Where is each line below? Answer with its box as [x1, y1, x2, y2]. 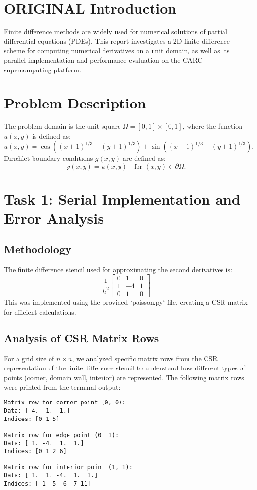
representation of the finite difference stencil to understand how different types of [4, 363, 245, 373]
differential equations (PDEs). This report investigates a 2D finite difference [4, 35, 230, 46]
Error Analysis [4, 208, 104, 228]
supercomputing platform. [4, 64, 81, 74]
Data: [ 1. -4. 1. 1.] [4, 439, 84, 447]
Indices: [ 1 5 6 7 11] [4, 480, 91, 487]
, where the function [182, 121, 242, 131]
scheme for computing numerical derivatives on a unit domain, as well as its [4, 45, 230, 55]
